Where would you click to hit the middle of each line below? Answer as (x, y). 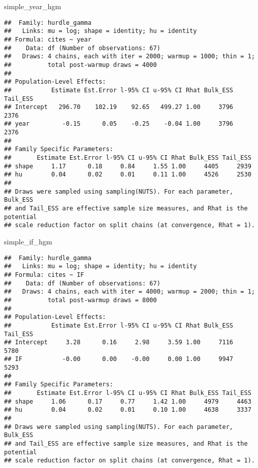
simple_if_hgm (28, 241)
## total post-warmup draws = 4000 (80, 65)
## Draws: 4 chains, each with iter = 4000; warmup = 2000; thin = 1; (130, 292)
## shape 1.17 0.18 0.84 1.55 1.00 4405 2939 (128, 166)
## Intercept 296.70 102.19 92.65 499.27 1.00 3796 (119, 107)
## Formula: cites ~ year (48, 39)
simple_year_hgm (33, 6)
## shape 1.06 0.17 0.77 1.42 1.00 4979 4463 (128, 401)
